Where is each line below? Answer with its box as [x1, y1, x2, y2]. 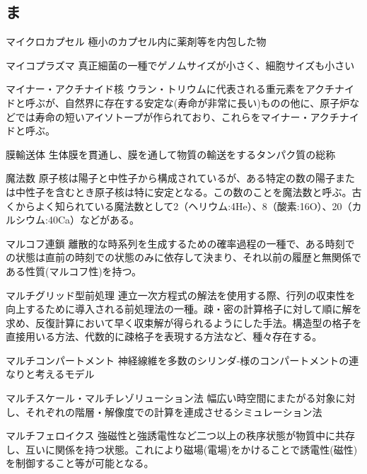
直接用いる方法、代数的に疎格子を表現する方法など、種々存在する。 [6, 329, 322, 344]
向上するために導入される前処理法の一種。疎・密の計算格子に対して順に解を [6, 301, 362, 316]
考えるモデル [35, 366, 95, 381]
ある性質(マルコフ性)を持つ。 [6, 263, 142, 278]
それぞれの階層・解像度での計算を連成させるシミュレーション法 [25, 404, 322, 419]
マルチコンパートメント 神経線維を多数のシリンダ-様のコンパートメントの [6, 352, 349, 367]
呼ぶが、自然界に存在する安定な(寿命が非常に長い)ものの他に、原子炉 [25, 95, 350, 110]
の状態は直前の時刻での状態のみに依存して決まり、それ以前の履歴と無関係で [6, 250, 362, 265]
